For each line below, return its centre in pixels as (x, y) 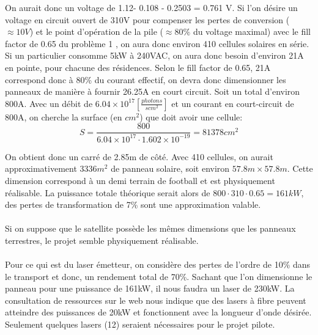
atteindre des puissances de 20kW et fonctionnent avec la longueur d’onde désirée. (158, 312)
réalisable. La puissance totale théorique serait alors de (108, 192)
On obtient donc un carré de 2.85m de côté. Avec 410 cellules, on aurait (139, 156)
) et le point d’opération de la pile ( (96, 31)
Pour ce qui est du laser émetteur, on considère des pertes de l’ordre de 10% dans (158, 264)
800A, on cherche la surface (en (64, 116)
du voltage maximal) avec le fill (252, 31)
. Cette (300, 168)
